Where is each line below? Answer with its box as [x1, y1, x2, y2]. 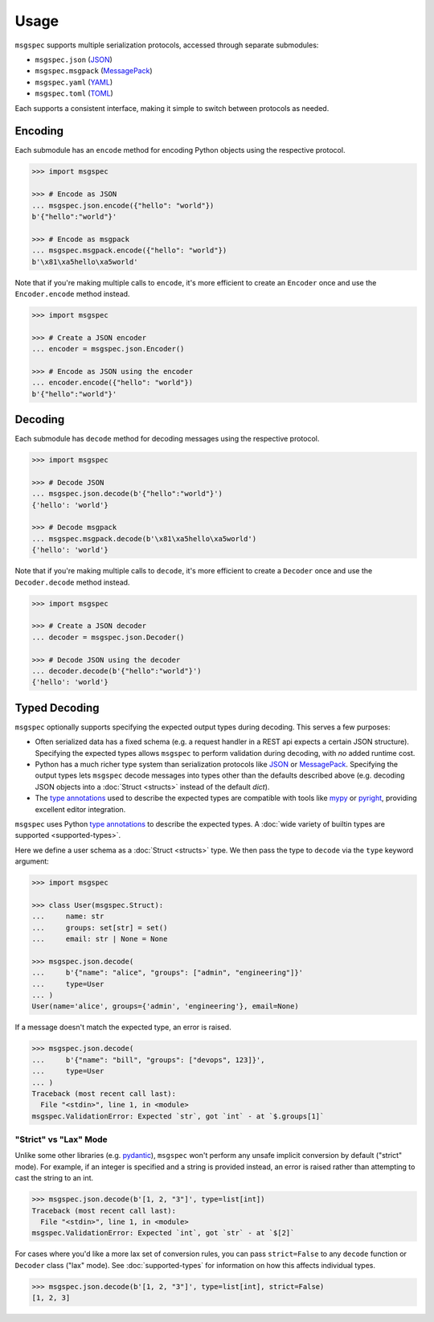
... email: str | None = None [31, 934, 168, 944]
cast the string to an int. [14, 1173, 94, 1183]
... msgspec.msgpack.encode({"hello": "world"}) [31, 246, 227, 255]
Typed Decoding [14, 700, 100, 715]
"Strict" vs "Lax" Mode [14, 1134, 108, 1145]
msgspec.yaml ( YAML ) [35, 77, 113, 87]
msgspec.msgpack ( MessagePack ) [35, 66, 153, 76]
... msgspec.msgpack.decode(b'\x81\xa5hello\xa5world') [31, 534, 257, 543]
